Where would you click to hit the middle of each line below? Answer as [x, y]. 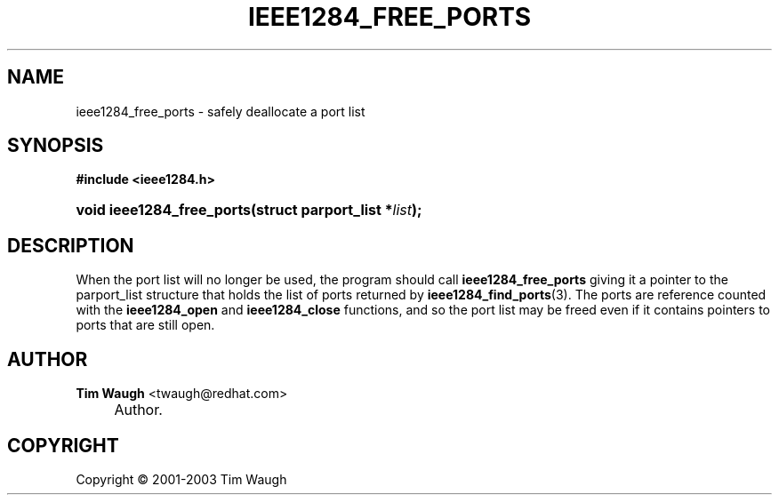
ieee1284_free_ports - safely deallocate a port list [221, 111]
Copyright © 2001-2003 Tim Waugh [181, 479]
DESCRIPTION [71, 245]
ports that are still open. [145, 325]
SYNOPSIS [56, 146]
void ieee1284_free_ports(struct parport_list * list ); [249, 210]
